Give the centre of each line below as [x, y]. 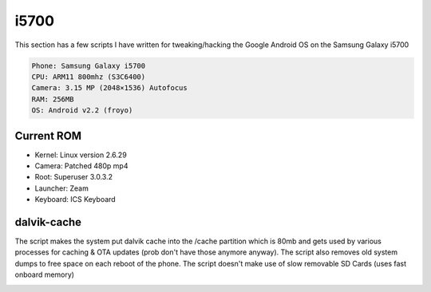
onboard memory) [45, 274]
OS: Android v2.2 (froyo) [82, 110]
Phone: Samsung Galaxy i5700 [89, 65]
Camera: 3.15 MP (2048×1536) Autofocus [109, 88]
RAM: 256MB [53, 99]
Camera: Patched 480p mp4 [81, 166]
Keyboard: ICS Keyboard [75, 199]
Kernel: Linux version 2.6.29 [81, 155]
